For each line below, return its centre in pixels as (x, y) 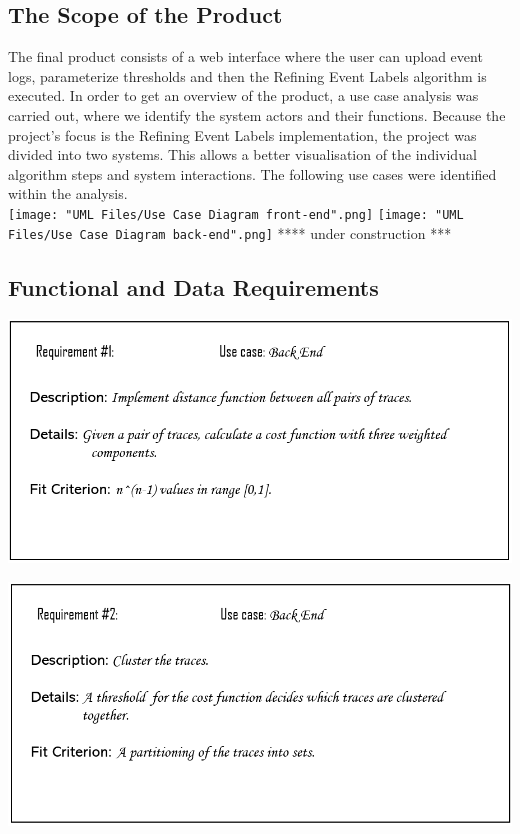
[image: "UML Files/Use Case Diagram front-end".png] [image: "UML (236, 214)
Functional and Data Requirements (193, 286)
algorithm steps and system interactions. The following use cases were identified (252, 173)
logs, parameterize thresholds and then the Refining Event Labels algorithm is (247, 75)
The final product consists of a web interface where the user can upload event (245, 56)
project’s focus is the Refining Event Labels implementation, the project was (242, 134)
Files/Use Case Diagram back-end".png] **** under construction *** (230, 232)
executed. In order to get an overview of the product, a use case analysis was (243, 95)
